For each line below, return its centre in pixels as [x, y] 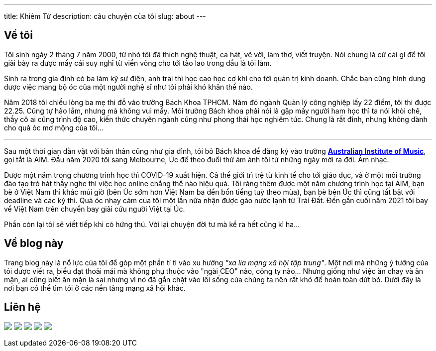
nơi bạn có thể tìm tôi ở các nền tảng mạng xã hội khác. [95, 288]
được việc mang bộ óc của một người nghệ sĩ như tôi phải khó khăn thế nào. [128, 87]
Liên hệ [22, 307]
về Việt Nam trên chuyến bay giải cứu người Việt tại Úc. [95, 209]
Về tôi [18, 35]
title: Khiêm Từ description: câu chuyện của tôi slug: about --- [105, 16]
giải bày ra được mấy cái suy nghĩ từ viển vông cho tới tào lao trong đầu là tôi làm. [138, 63]
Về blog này [34, 243]
